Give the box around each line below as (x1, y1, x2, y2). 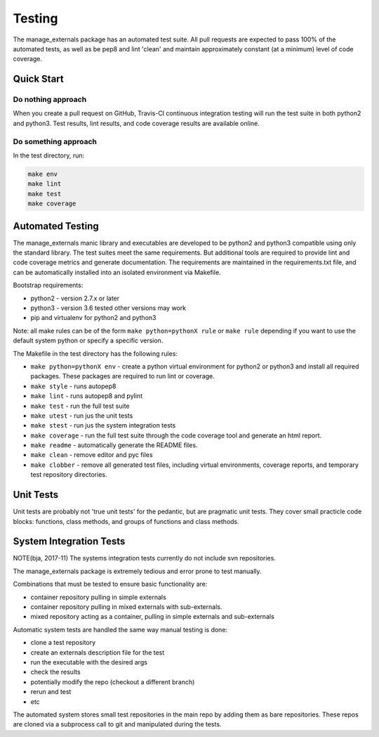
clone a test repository (30, 639, 96, 647)
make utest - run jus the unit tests (30, 411, 133, 420)
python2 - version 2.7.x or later (30, 294, 120, 302)
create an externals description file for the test (30, 648, 165, 657)
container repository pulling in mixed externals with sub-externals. (30, 603, 222, 611)
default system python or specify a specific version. (13, 336, 164, 345)
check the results (30, 668, 81, 677)
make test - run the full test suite (30, 402, 130, 410)
